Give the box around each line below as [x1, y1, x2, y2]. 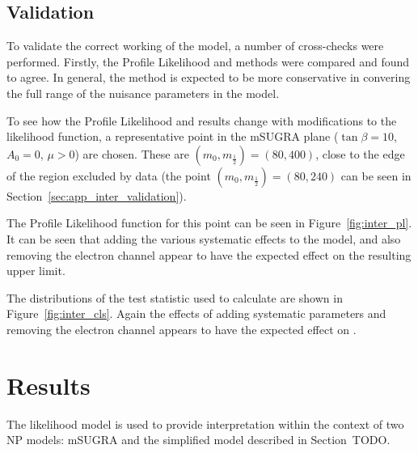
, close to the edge [315, 145, 405, 162]
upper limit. [6, 262, 65, 279]
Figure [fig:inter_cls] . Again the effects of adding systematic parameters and [6, 305, 386, 322]
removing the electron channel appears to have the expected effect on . [6, 320, 357, 337]
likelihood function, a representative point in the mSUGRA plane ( [6, 128, 339, 145]
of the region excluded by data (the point [6, 167, 211, 184]
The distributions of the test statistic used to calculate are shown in [6, 289, 343, 306]
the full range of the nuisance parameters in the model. [6, 84, 280, 101]
